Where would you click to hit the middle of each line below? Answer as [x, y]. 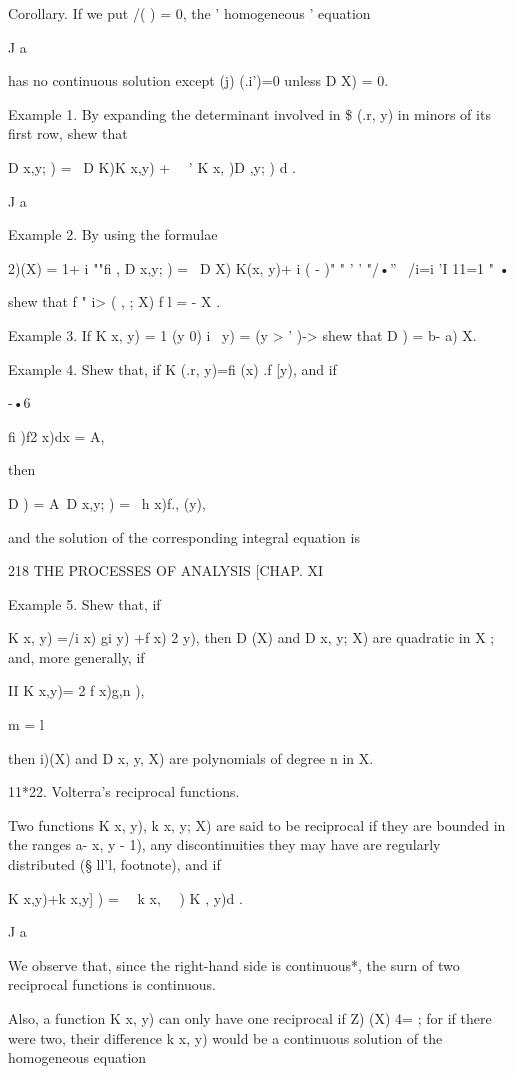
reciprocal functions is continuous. [112, 984]
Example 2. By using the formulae [113, 234]
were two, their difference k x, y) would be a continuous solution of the [225, 1037]
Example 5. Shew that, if [84, 603]
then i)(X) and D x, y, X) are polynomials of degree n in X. [191, 757]
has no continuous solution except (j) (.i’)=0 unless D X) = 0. [198, 80]
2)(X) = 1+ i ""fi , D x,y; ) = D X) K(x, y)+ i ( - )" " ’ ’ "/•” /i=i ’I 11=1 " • [259, 267]
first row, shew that [68, 133]
